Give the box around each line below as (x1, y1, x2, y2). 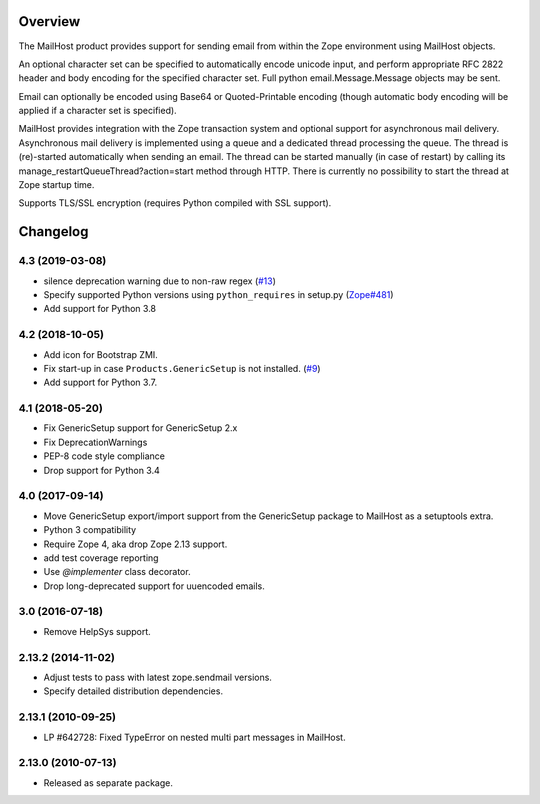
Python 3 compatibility (43, 524, 137, 536)
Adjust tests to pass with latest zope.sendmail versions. (43, 671, 272, 683)
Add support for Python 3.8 (43, 303, 157, 315)
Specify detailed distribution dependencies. (43, 685, 224, 697)
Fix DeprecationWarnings (43, 436, 148, 448)
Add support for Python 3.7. (43, 376, 158, 389)
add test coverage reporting (43, 551, 159, 564)
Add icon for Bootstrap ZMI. (43, 348, 159, 360)
